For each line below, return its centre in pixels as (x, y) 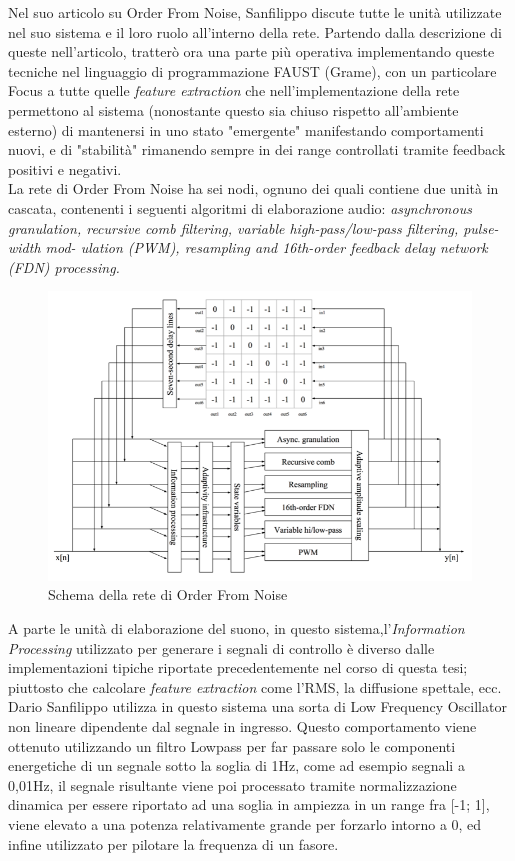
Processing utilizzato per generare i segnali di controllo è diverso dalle (221, 647)
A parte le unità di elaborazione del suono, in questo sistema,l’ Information (236, 628)
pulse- (481, 227)
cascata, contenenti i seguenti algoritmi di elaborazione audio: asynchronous (240, 207)
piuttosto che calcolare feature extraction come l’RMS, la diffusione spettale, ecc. (255, 686)
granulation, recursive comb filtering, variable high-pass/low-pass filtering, (233, 227)
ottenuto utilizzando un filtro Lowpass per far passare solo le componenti (232, 745)
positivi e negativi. (65, 168)
